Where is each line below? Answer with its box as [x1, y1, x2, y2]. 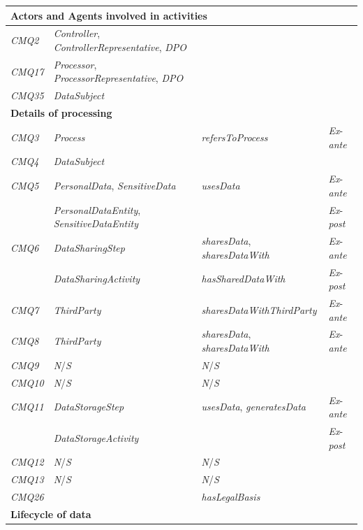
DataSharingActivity [53, 271, 140, 286]
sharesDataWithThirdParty [201, 302, 317, 317]
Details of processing [10, 106, 112, 120]
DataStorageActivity [53, 430, 139, 445]
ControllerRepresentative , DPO [53, 39, 187, 54]
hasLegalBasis [201, 489, 260, 504]
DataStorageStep [53, 399, 124, 414]
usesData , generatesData [201, 399, 306, 414]
